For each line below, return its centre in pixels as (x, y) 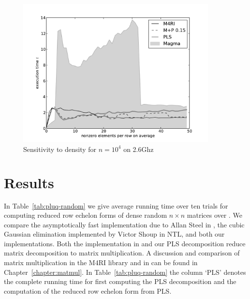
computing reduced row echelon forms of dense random (86, 215)
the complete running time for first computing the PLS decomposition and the (120, 281)
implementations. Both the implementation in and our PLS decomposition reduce (125, 243)
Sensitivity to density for (60, 149)
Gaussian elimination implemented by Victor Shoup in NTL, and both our (114, 234)
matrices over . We (214, 215)
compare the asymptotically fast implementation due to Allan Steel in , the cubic (124, 224)
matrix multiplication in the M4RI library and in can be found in (101, 262)
